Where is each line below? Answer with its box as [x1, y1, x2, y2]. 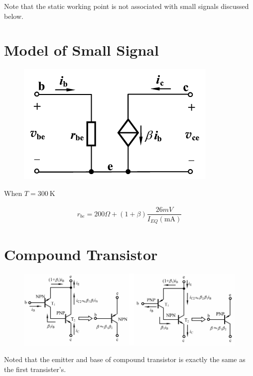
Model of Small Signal [4, 40, 159, 60]
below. [4, 10, 23, 21]
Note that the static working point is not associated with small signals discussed [4, 1, 249, 11]
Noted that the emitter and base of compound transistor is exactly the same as [4, 354, 246, 365]
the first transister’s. [4, 364, 66, 374]
